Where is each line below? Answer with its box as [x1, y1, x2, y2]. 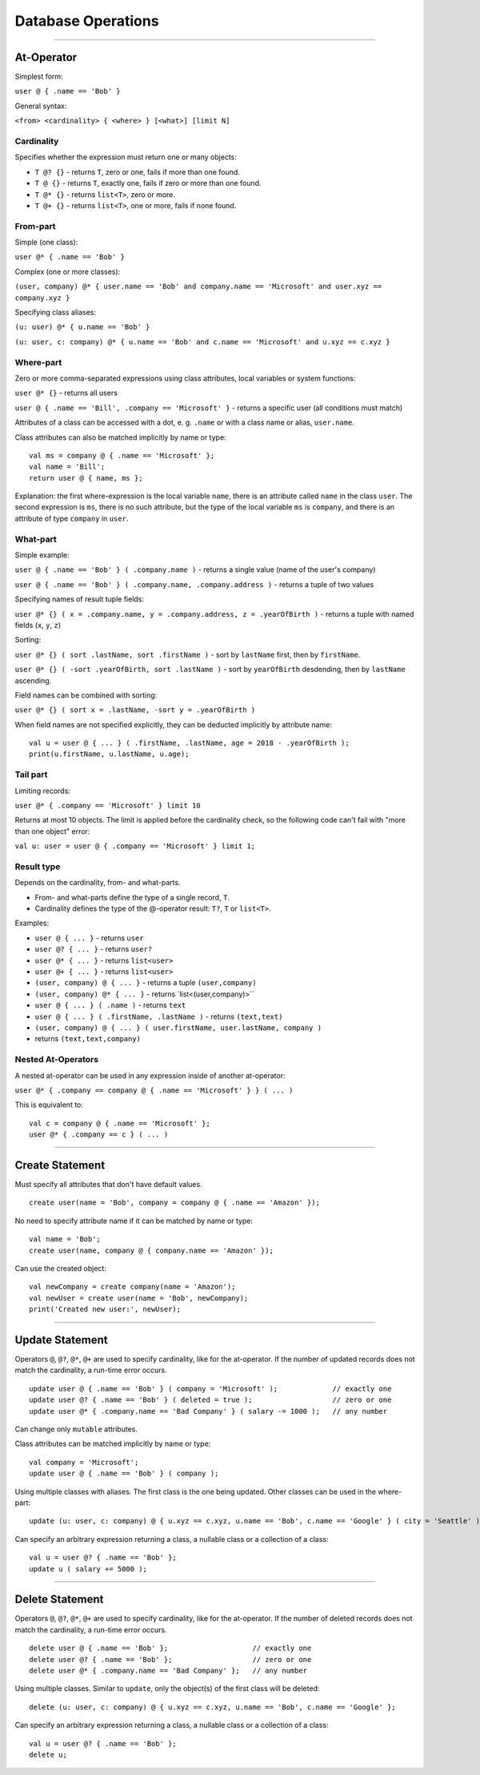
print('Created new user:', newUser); [29, 1305, 182, 1314]
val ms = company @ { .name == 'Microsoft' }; [29, 451, 215, 460]
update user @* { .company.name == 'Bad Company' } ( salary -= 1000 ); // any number [29, 1407, 388, 1415]
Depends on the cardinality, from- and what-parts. [14, 878, 181, 887]
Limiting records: [14, 786, 71, 795]
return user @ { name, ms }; [29, 473, 143, 482]
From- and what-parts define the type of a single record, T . [34, 892, 230, 902]
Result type [14, 861, 61, 872]
